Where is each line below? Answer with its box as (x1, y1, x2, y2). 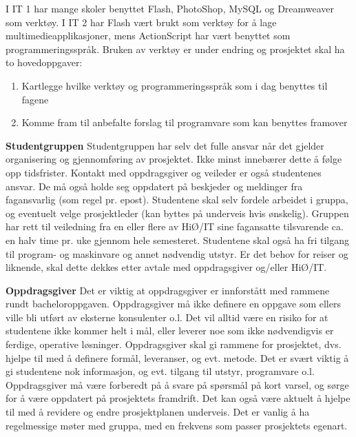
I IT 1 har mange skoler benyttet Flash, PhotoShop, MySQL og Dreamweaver (6, 1, 335, 15)
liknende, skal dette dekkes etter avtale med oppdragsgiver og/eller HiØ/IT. (6, 260, 327, 274)
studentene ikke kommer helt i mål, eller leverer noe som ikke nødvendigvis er (6, 323, 334, 338)
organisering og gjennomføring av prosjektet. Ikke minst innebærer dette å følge (6, 152, 342, 166)
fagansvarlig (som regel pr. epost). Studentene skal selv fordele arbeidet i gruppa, (6, 192, 348, 207)
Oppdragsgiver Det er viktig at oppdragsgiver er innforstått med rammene (6, 283, 330, 297)
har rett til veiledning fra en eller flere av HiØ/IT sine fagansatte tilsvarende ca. (6, 219, 344, 234)
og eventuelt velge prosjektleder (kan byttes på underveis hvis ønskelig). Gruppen (6, 205, 349, 220)
